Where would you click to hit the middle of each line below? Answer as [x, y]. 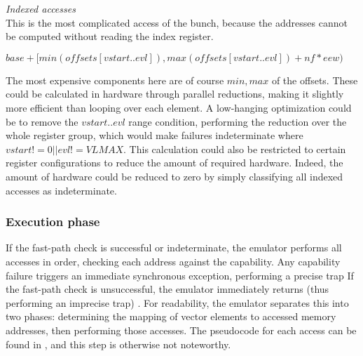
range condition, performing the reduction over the [238, 121]
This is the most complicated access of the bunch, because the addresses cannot [177, 22]
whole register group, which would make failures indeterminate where [155, 135]
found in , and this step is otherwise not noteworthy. [118, 344]
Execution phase [53, 222]
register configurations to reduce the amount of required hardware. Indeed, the [174, 163]
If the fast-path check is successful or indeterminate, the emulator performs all [174, 248]
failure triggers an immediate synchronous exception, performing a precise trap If [180, 275]
